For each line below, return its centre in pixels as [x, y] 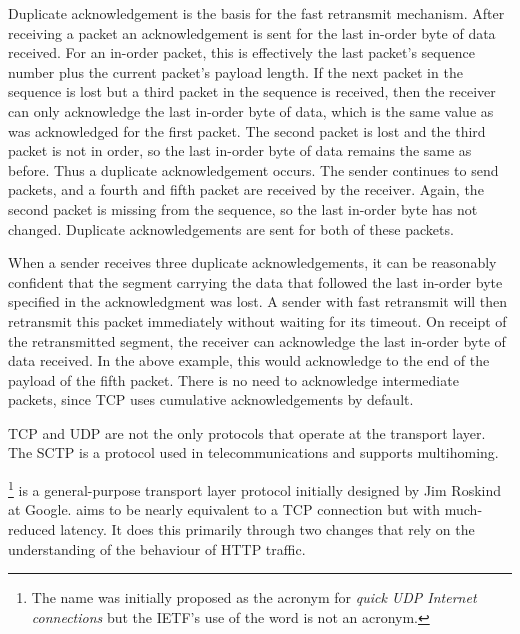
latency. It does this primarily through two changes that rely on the [267, 528]
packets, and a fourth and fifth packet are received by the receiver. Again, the [246, 189]
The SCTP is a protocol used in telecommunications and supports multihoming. [253, 452]
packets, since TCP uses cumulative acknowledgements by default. [211, 399]
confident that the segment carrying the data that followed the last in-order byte [255, 281]
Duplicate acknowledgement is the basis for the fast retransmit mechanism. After [256, 13]
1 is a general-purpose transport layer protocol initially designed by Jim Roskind [254, 488]
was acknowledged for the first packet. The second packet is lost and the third [247, 130]
